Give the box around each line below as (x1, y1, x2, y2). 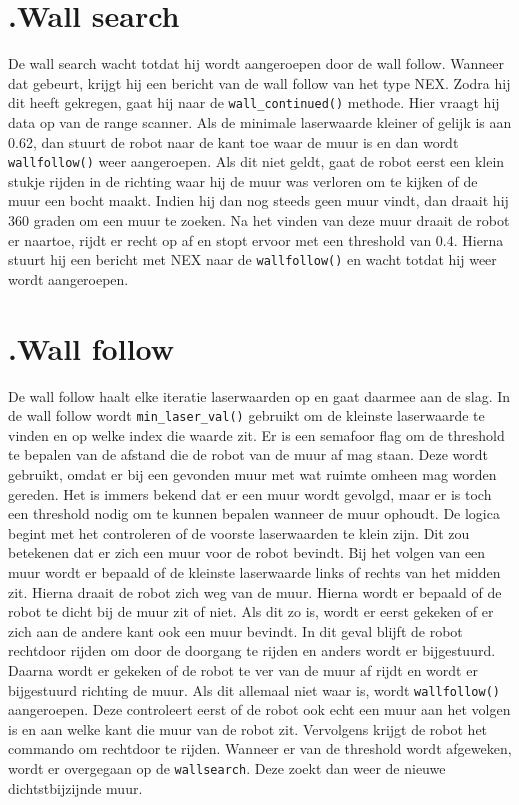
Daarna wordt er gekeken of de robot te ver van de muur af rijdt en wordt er (8, 659, 478, 680)
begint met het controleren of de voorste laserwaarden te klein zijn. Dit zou (8, 522, 470, 543)
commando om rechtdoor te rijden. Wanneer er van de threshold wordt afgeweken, (8, 738, 512, 759)
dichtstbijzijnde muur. (8, 777, 143, 798)
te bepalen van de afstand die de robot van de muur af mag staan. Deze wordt (8, 444, 488, 465)
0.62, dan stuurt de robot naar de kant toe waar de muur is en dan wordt (8, 131, 459, 152)
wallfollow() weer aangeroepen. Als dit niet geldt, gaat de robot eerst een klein (8, 151, 505, 172)
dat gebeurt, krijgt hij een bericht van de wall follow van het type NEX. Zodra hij (8, 72, 511, 93)
